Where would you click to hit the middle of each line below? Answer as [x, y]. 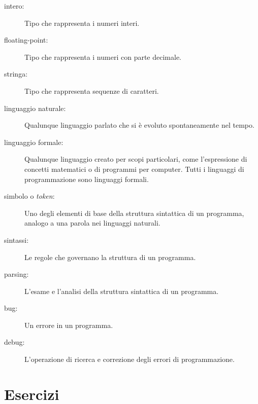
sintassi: [17, 240]
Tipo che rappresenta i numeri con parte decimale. [103, 57]
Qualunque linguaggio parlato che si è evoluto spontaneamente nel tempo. [139, 125]
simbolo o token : [29, 196]
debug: [14, 342]
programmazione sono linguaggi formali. [87, 179]
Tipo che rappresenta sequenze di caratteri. [92, 90]
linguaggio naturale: [35, 108]
